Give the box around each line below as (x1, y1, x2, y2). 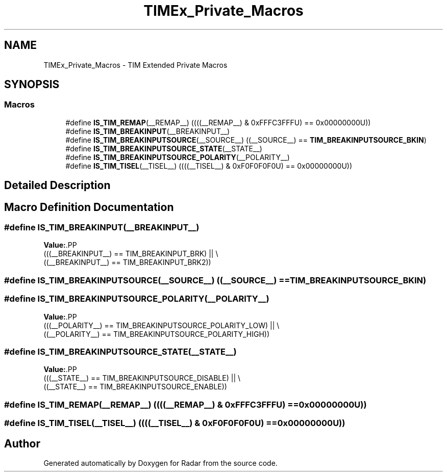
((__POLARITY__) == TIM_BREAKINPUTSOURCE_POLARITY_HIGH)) (43, 329, 270, 338)
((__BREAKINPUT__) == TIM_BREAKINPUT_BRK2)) (43, 258, 211, 267)
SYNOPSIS (4, 78, 60, 91)
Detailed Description (4, 179, 111, 192)
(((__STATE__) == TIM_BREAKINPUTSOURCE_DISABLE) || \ (43, 374, 241, 383)
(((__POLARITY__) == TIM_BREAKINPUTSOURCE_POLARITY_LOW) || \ (43, 321, 280, 330)
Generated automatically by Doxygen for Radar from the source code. (43, 458, 278, 467)
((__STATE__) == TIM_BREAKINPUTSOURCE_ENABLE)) (43, 382, 227, 391)
